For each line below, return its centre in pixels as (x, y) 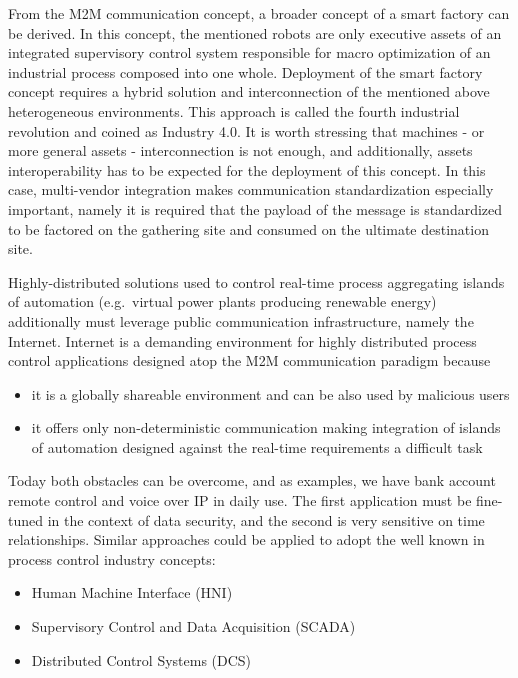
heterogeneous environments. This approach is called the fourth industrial (234, 110)
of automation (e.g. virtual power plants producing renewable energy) (222, 301)
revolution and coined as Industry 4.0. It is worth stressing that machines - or (246, 130)
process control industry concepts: (112, 558)
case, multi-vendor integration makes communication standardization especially (251, 189)
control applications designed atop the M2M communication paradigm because (249, 360)
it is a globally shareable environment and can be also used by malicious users (270, 393)
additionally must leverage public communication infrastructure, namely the (241, 320)
